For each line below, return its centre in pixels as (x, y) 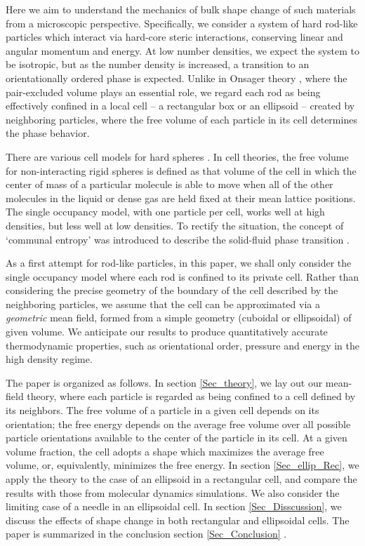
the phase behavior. (48, 133)
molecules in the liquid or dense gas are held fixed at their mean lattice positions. (181, 198)
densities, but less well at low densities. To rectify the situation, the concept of (175, 225)
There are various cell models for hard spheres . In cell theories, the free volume (177, 156)
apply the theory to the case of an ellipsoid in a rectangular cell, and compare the (181, 479)
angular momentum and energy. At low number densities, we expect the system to (182, 50)
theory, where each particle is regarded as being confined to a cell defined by (191, 396)
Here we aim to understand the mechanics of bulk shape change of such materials (181, 9)
